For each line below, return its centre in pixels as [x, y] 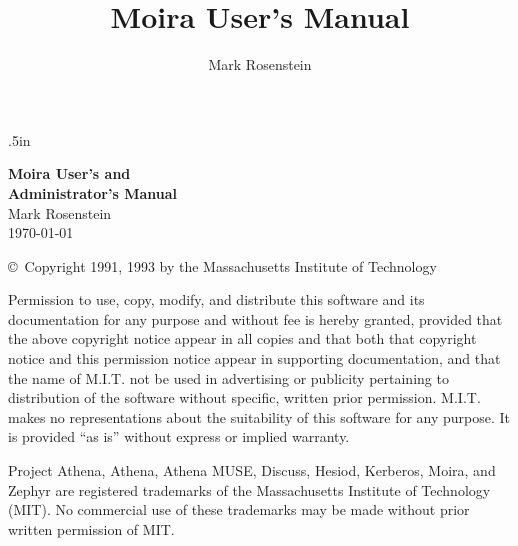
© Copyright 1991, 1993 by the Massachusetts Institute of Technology [222, 265]
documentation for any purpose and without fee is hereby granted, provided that [255, 318]
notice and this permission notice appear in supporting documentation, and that [254, 358]
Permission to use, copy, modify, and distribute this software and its [216, 299]
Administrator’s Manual [93, 192]
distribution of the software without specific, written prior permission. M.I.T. [244, 397]
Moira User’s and [69, 173]
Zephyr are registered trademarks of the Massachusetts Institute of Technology [249, 489]
